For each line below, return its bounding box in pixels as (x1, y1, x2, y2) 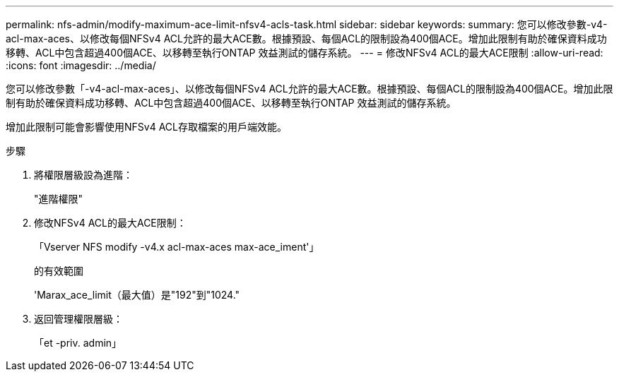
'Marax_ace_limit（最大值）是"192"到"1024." (34, 289, 240, 301)
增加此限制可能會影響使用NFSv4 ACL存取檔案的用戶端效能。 (6, 121, 287, 133)
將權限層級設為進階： (34, 169, 133, 181)
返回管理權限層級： (34, 313, 123, 325)
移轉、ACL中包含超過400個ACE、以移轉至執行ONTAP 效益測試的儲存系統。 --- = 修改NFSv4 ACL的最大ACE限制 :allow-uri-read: (6, 47, 603, 59)
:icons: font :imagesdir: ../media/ (6, 59, 156, 71)
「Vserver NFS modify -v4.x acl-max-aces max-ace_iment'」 (34, 241, 319, 253)
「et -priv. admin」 (34, 337, 122, 349)
